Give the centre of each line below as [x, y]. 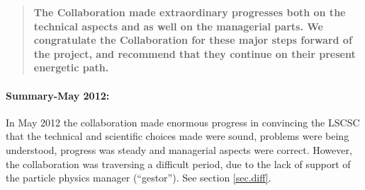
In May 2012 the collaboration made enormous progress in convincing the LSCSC [183, 122]
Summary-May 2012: [58, 95]
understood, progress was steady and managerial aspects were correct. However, [179, 149]
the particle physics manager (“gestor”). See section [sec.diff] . [139, 178]
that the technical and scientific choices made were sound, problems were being [178, 136]
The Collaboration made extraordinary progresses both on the [190, 12]
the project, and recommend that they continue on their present [195, 53]
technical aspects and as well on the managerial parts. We [178, 26]
